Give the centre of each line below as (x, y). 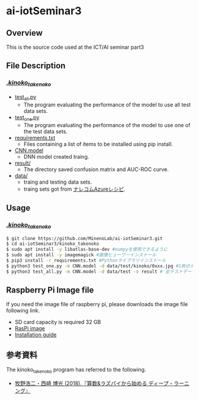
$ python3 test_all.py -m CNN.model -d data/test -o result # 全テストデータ (101, 272)
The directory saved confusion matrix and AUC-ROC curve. (96, 169)
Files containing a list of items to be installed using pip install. (98, 144)
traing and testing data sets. (58, 182)
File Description (36, 66)
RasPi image (30, 329)
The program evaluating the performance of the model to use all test (107, 105)
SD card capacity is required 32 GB (58, 322)
